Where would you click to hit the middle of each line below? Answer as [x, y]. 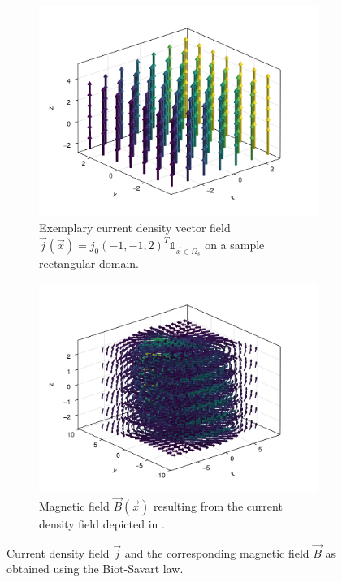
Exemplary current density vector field [135, 228]
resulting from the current [218, 506]
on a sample [235, 244]
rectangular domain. [89, 263]
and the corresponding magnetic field [217, 552]
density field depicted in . [102, 524]
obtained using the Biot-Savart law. [95, 569]
